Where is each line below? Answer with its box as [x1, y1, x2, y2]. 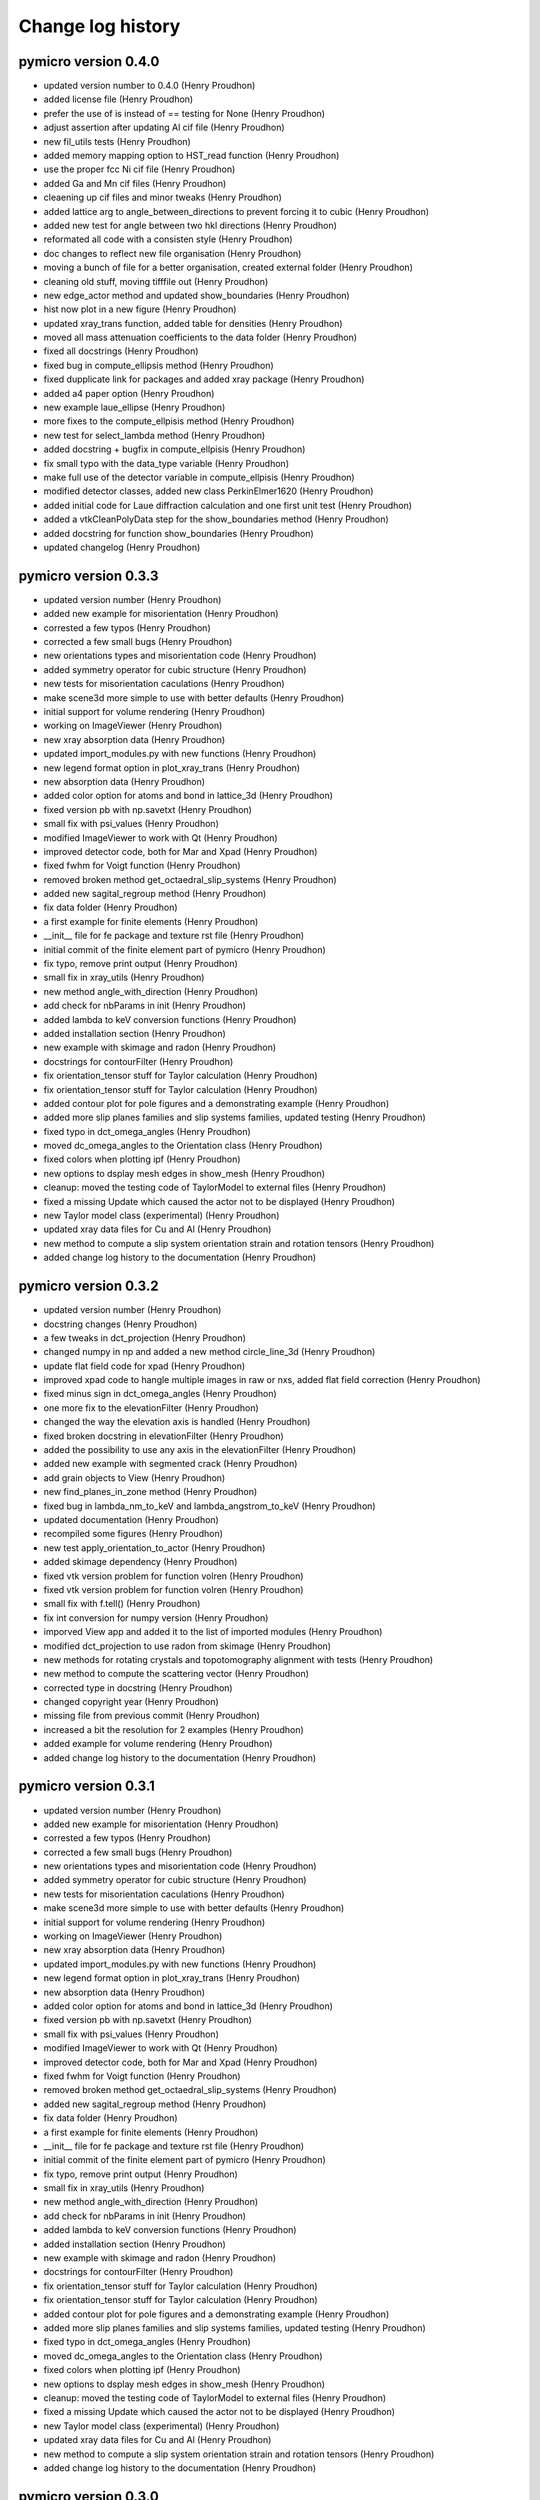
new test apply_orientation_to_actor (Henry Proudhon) [43, 1541, 266, 1554]
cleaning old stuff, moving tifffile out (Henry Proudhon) [43, 275, 269, 287]
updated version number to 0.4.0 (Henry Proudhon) [43, 80, 256, 92]
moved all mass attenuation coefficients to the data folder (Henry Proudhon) [43, 331, 358, 344]
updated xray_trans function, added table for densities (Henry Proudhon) [43, 317, 344, 329]
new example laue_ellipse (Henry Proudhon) [43, 401, 226, 414]
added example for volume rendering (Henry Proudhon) [43, 1738, 274, 1750]
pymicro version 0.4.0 [18, 53, 160, 70]
